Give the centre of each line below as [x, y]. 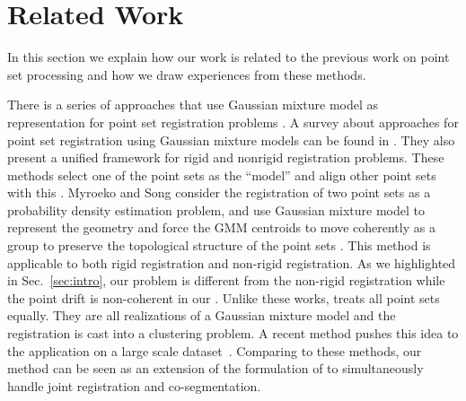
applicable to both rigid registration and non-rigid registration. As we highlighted [232, 262]
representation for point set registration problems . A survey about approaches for [233, 122]
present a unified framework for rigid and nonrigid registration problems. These [226, 157]
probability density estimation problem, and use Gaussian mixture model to [216, 209]
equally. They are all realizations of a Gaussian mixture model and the [202, 315]
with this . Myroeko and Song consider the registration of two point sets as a [219, 192]
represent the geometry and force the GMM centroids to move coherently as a [221, 227]
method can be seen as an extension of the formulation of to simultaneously [215, 368]
